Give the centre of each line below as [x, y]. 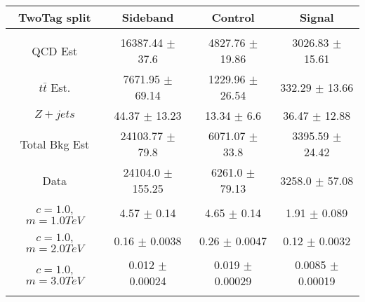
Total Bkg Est [55, 144]
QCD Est [55, 50]
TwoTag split [55, 17]
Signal [317, 17]
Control [233, 17]
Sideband [148, 17]
